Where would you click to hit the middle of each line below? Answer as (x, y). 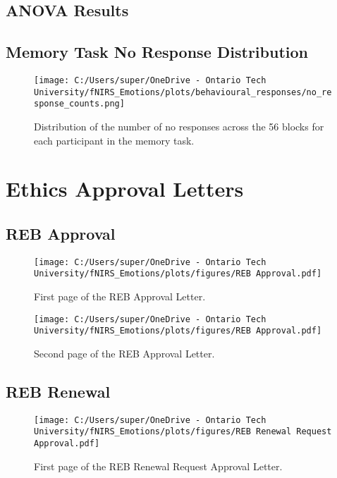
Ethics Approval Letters (125, 189)
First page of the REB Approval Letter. (120, 296)
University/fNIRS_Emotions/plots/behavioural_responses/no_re (183, 92)
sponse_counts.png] (79, 104)
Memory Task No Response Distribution (157, 52)
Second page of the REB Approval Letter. (124, 353)
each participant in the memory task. (114, 140)
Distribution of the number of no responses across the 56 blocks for (179, 126)
